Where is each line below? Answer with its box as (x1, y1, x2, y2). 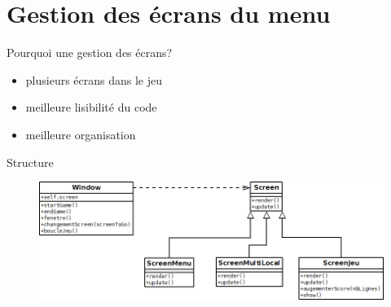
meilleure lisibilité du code (25, 99, 157, 116)
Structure (7, 153, 54, 170)
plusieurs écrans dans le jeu (25, 71, 163, 88)
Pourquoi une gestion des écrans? (7, 44, 173, 61)
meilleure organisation (25, 125, 136, 143)
